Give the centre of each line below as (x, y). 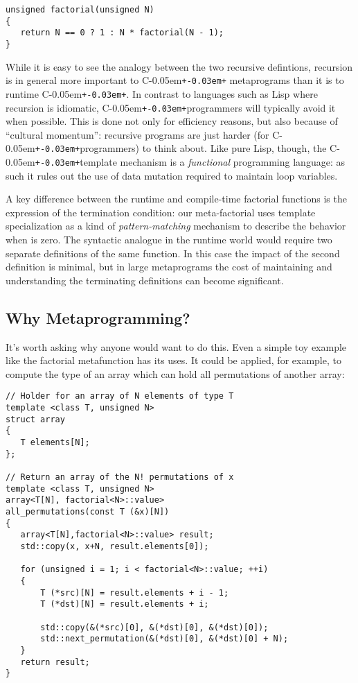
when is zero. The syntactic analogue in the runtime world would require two (169, 240)
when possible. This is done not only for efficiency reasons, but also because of (172, 121)
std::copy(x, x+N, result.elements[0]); (115, 546)
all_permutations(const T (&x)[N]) (88, 511)
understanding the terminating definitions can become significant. (145, 280)
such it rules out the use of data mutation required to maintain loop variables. (172, 175)
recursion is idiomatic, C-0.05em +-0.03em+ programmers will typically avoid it (171, 107)
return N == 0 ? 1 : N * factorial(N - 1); (122, 33)
